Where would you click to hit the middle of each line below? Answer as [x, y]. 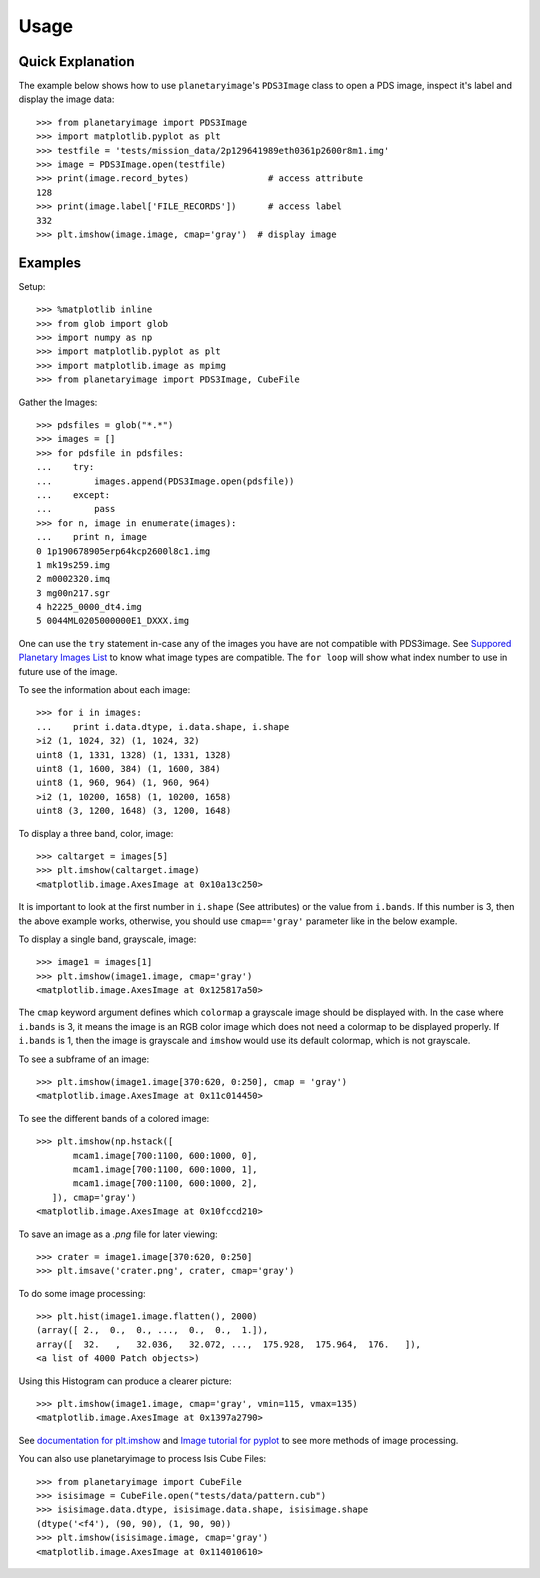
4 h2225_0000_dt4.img [89, 607]
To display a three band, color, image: [96, 833]
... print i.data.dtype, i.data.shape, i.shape [163, 726]
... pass [76, 509]
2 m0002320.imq [73, 579]
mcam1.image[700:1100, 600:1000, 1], [166, 1169]
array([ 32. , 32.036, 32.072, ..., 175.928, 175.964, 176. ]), [229, 1344]
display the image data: [66, 99]
